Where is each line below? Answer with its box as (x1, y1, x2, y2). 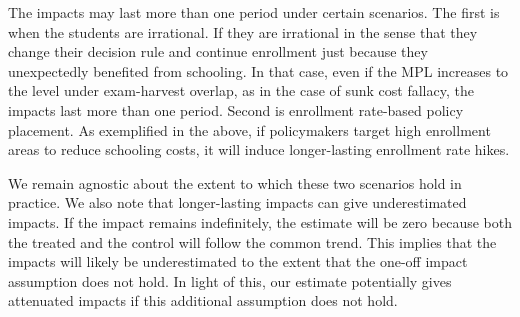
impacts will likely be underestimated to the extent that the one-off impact (8, 251, 468, 272)
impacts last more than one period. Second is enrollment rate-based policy (8, 99, 464, 120)
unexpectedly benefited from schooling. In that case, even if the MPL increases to (8, 60, 509, 81)
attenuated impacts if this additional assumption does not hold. (8, 290, 398, 311)
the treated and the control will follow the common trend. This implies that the (8, 231, 497, 252)
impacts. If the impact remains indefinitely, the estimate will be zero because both (8, 211, 512, 232)
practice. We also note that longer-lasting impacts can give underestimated (8, 192, 467, 213)
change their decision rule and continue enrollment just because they (8, 41, 428, 62)
